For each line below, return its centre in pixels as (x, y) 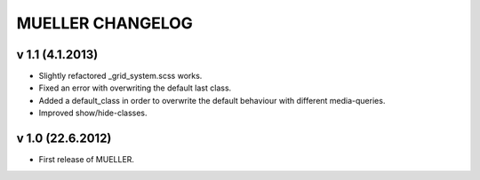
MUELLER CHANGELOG (104, 23)
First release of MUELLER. (87, 160)
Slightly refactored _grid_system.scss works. (120, 76)
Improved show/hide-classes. (93, 113)
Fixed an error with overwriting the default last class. (135, 88)
